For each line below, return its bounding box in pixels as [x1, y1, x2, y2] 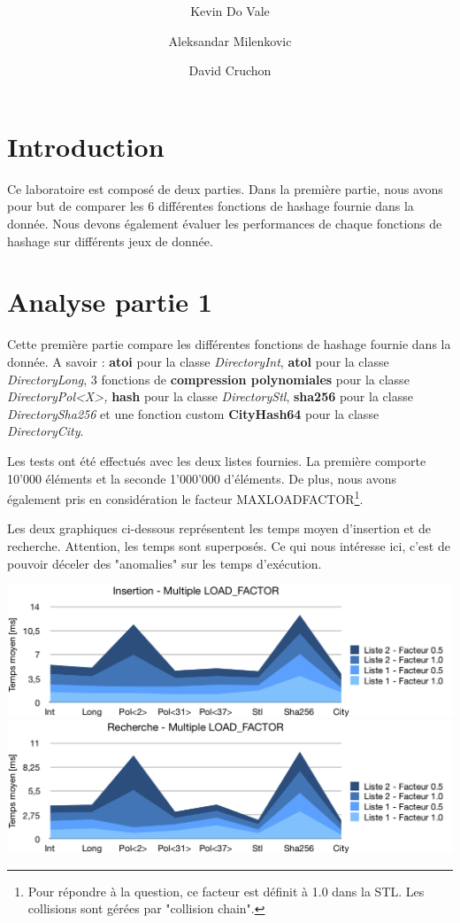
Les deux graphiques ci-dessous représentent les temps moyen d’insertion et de [7, 519, 431, 538]
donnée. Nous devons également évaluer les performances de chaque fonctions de [7, 214, 442, 233]
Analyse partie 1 [7, 283, 212, 320]
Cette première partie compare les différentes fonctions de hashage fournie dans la [7, 335, 451, 353]
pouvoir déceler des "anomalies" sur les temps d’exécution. [7, 554, 322, 572]
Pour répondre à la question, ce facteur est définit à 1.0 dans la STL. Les [27, 881, 425, 900]
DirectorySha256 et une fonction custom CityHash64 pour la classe [7, 404, 379, 423]
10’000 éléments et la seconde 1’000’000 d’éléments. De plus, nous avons [7, 469, 397, 487]
